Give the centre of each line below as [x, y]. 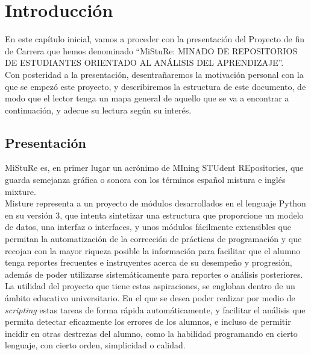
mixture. [20, 191]
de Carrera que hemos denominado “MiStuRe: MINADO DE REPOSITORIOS [151, 50]
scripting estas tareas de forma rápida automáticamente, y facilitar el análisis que [155, 309]
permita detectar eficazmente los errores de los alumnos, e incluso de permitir [148, 321]
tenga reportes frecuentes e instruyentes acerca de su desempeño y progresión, [149, 262]
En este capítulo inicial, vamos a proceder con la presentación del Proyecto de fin [155, 39]
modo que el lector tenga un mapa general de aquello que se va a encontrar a [147, 98]
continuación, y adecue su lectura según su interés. [98, 110]
